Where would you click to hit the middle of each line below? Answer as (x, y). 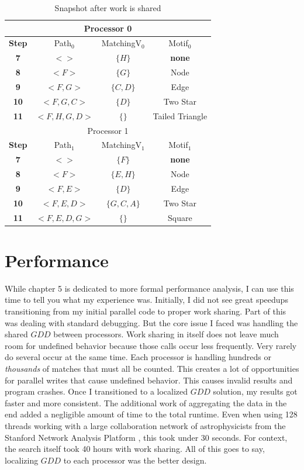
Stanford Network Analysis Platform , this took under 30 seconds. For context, (146, 437)
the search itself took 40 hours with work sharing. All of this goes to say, (135, 449)
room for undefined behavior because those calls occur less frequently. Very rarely (151, 345)
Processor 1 (108, 130)
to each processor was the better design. (135, 460)
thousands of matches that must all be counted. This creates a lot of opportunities (152, 368)
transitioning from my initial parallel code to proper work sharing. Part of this (146, 311)
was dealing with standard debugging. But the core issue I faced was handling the (151, 322)
